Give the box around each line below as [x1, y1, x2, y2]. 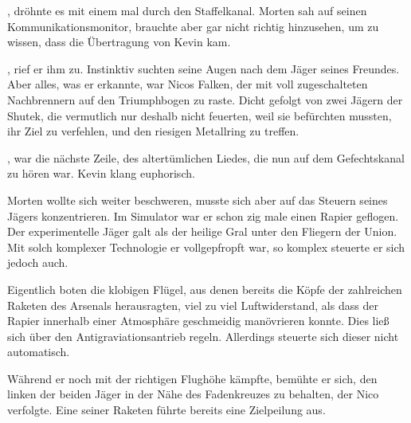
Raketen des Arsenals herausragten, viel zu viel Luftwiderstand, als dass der [7, 296, 378, 313]
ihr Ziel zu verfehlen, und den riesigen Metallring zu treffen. [7, 123, 299, 139]
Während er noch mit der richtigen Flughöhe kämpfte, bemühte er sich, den [7, 370, 378, 386]
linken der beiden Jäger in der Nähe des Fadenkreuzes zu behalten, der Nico [7, 386, 379, 402]
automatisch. [7, 343, 70, 360]
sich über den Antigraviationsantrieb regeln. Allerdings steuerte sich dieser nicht [7, 327, 399, 344]
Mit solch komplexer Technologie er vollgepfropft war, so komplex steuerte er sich [7, 238, 405, 255]
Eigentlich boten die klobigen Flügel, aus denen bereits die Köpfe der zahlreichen [7, 280, 402, 297]
